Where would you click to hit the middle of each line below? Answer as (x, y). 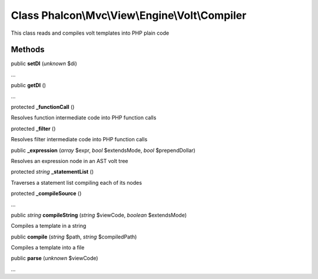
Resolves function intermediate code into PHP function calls (84, 118)
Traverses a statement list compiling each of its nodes (77, 182)
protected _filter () (33, 128)
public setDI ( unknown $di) (44, 64)
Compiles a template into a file (48, 248)
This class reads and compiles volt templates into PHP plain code (90, 33)
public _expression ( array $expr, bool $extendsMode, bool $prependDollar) (103, 150)
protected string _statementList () (52, 172)
